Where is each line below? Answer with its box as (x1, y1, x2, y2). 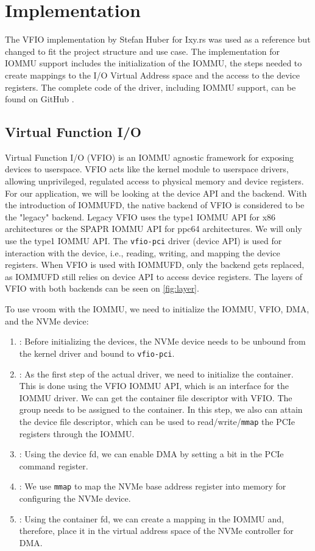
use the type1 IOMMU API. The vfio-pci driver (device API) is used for (5, 234, 282, 247)
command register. (19, 459, 88, 472)
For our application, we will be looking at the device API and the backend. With (5, 186, 307, 199)
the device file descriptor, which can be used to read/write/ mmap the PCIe (19, 415, 296, 427)
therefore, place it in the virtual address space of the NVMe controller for (19, 524, 294, 537)
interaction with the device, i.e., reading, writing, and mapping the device (5, 246, 280, 259)
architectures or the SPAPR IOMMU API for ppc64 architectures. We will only (5, 222, 302, 235)
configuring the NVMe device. (19, 491, 131, 504)
